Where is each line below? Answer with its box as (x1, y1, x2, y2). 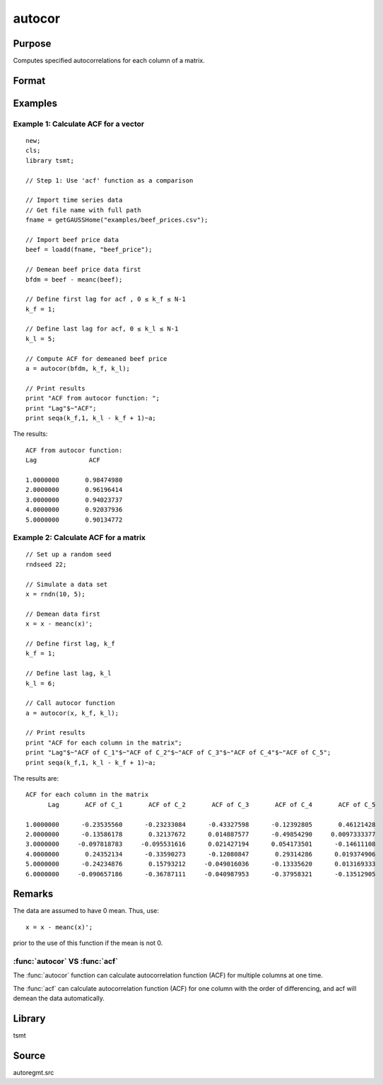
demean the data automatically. (13, 994, 105, 1003)
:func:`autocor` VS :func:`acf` (13, 956, 118, 966)
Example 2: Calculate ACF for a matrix (13, 533, 146, 543)
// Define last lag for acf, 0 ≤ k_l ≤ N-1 (25, 325, 179, 333)
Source (13, 1050, 46, 1062)
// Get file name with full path (25, 206, 141, 214)
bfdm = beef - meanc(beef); (25, 275, 123, 283)
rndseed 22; (25, 560, 67, 568)
